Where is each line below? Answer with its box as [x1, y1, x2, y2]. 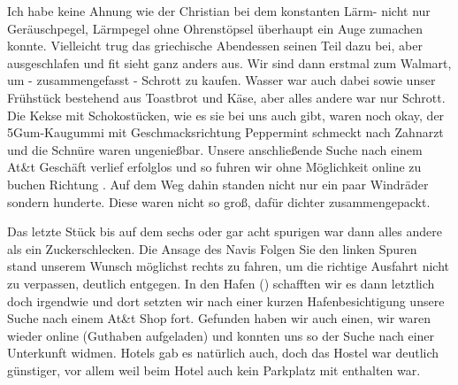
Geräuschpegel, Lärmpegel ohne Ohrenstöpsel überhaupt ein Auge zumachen [7, 19, 424, 37]
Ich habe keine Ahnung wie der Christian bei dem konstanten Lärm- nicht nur [7, 2, 431, 19]
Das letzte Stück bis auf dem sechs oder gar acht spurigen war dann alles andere [7, 222, 442, 241]
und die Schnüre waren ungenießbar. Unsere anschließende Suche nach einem [7, 140, 423, 158]
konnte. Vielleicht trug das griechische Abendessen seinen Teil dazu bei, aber [7, 36, 423, 55]
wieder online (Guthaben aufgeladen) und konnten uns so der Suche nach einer [7, 326, 435, 344]
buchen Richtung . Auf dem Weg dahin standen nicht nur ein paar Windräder [7, 174, 429, 193]
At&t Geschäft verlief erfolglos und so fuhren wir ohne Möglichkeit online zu [7, 158, 422, 176]
